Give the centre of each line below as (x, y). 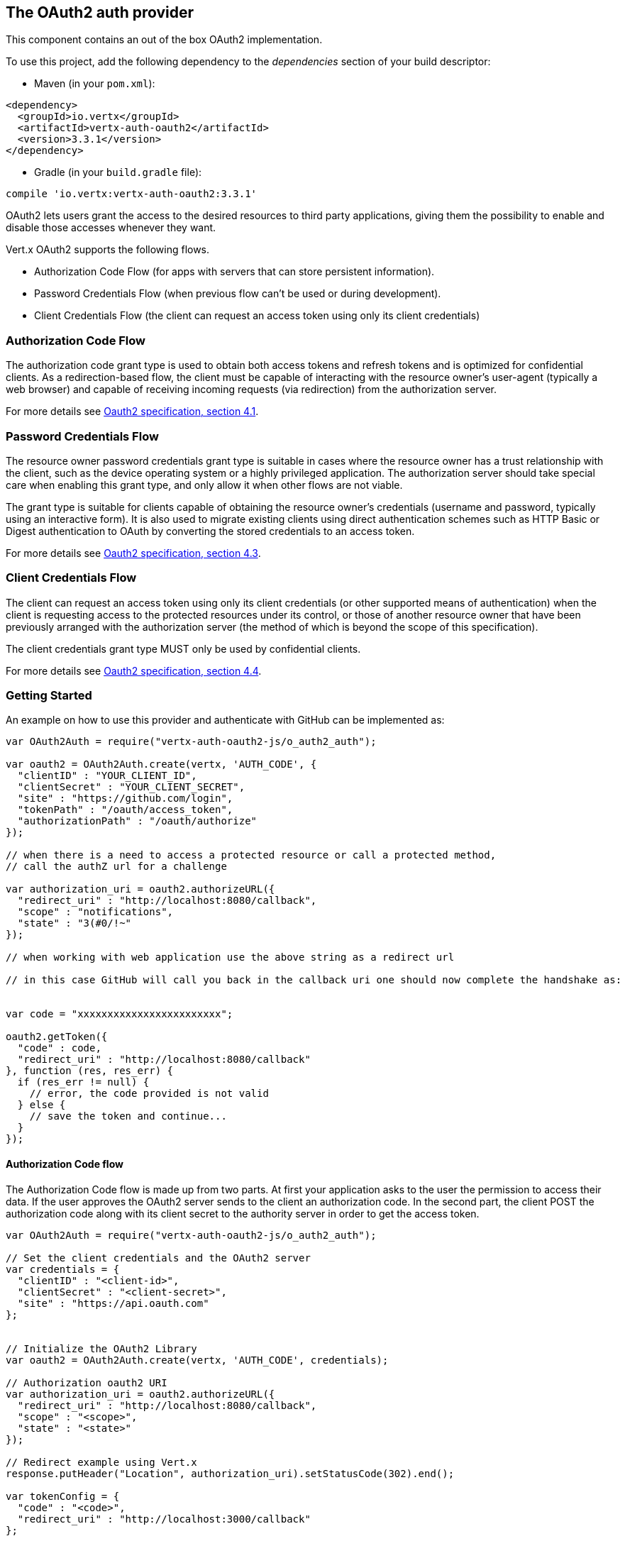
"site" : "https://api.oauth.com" (113, 1303)
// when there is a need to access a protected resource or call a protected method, (251, 855)
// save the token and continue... (128, 1116)
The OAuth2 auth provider (100, 12)
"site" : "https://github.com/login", (125, 799)
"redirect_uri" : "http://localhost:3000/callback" (164, 1519)
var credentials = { (63, 1269)
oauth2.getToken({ (57, 1037)
